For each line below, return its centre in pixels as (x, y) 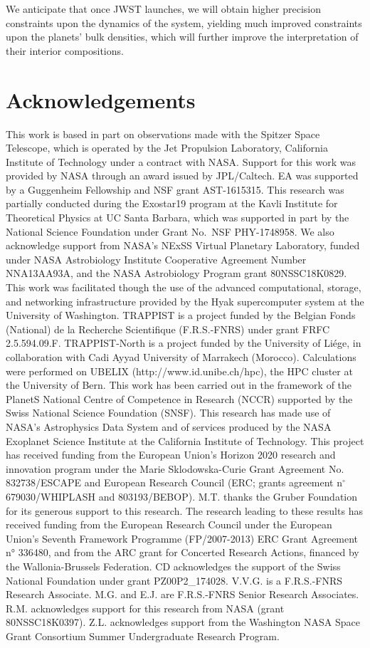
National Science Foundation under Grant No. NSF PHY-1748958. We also (170, 231)
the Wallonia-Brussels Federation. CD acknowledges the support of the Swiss (173, 566)
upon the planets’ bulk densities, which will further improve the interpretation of (182, 37)
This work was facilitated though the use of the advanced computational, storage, (184, 287)
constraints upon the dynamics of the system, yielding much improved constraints (184, 22)
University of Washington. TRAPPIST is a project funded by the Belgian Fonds (181, 315)
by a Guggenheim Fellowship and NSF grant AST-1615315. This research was (175, 189)
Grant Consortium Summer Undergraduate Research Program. (143, 636)
